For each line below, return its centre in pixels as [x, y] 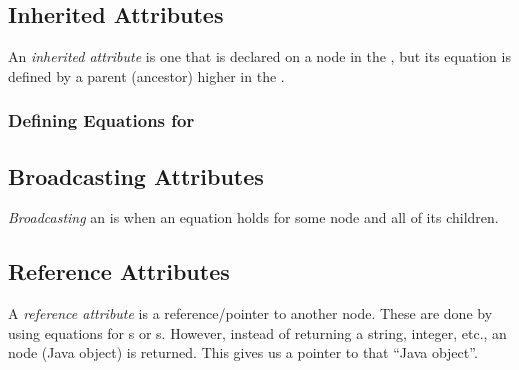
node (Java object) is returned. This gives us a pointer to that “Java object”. [243, 352]
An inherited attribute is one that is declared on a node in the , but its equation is [259, 56]
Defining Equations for [101, 120]
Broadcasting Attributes [136, 175]
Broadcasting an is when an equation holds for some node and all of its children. [253, 217]
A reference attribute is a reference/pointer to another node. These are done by [250, 313]
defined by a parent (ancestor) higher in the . [146, 75]
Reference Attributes [119, 271]
